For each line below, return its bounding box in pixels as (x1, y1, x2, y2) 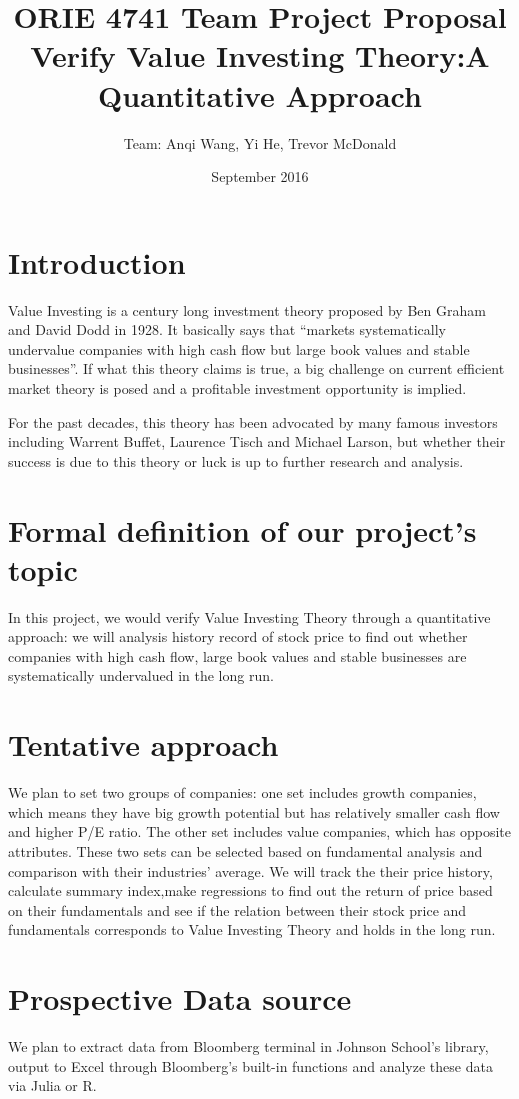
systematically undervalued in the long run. (8, 665, 274, 686)
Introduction (8, 241, 186, 282)
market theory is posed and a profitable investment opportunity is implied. (8, 378, 467, 398)
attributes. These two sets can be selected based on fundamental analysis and (8, 840, 483, 861)
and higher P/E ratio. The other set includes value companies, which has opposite (8, 821, 511, 842)
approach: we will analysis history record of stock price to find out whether (8, 626, 468, 647)
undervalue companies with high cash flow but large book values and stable (8, 338, 470, 359)
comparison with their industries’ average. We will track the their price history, (8, 860, 493, 881)
